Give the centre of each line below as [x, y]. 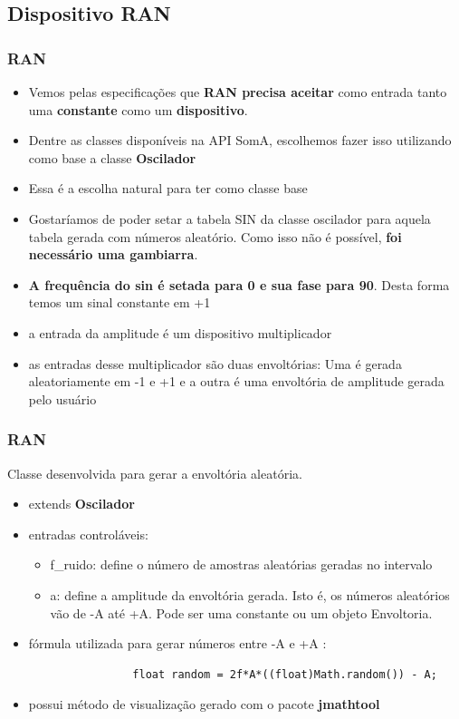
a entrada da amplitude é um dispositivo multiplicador [180, 332]
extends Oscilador [81, 504]
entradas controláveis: [88, 534]
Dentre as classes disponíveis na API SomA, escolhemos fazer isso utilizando [240, 140]
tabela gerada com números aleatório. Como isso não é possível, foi [215, 236]
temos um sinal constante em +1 [120, 302]
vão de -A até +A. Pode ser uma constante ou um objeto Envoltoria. [241, 612]
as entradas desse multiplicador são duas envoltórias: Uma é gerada [215, 363]
